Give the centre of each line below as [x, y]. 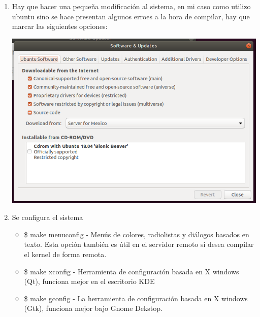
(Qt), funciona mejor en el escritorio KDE [89, 281]
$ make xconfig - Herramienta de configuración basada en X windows [132, 271]
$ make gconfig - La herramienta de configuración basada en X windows [136, 298]
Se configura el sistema [47, 217]
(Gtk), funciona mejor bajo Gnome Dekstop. [93, 308]
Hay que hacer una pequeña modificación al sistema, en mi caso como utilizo [131, 6]
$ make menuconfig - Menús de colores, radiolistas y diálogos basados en [137, 234]
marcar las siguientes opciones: [60, 26]
